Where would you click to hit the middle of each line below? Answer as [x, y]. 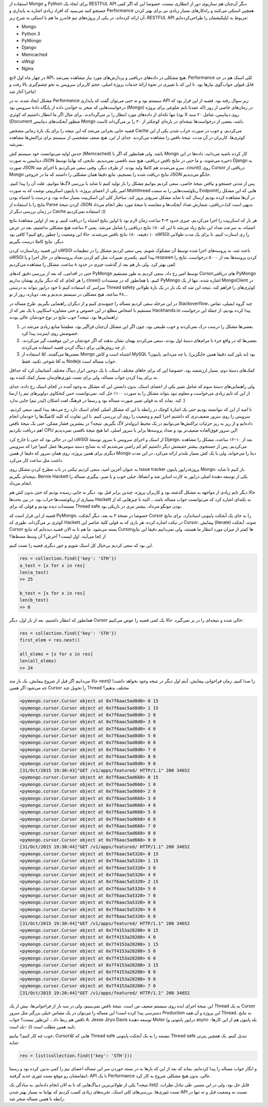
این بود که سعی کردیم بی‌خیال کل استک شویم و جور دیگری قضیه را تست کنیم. [81, 545]
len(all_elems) [38, 661]
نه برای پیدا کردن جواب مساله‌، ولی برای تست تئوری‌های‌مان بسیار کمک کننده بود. [84, 377]
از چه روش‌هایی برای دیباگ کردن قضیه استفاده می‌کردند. [74, 347]
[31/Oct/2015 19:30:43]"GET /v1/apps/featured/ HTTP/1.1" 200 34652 [105, 771]
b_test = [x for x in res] [52, 593]
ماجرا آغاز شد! [23, 91]
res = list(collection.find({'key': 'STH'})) [76, 1056]
